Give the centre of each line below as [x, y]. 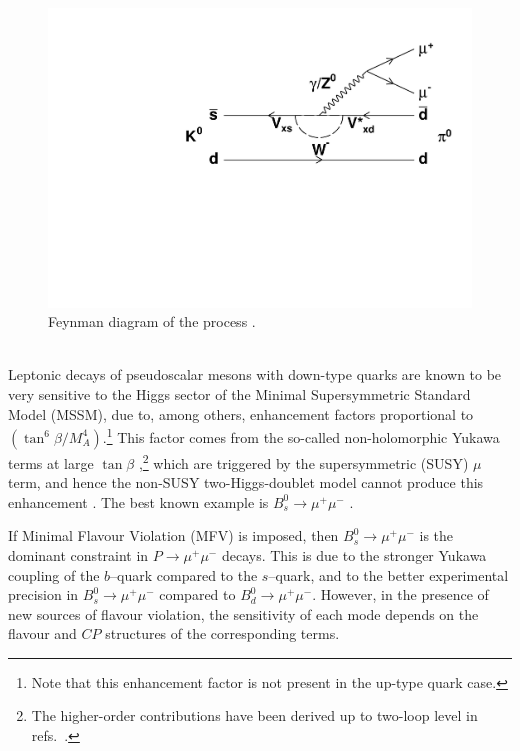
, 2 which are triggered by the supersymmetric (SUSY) [303, 461]
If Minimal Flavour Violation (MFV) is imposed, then [173, 535]
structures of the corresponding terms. [222, 633]
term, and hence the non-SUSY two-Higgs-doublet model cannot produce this [246, 482]
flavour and [42, 633]
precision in [43, 594]
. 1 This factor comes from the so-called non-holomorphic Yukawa [301, 435]
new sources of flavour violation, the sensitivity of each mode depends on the [243, 613]
